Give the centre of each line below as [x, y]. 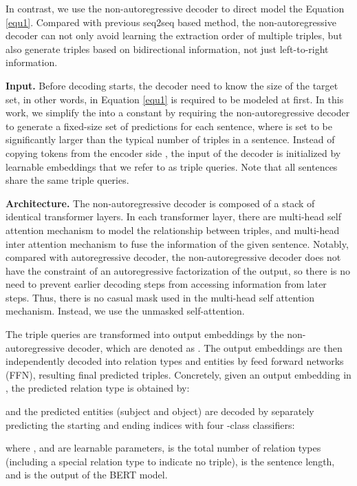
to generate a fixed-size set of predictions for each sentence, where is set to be [169, 126]
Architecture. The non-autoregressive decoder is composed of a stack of [160, 203]
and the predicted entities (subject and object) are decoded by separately [160, 411]
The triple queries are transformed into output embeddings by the [145, 334]
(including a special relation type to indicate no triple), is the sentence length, [170, 461]
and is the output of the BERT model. [87, 475]
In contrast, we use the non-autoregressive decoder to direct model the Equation [175, 8]
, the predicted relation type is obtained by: [98, 388]
